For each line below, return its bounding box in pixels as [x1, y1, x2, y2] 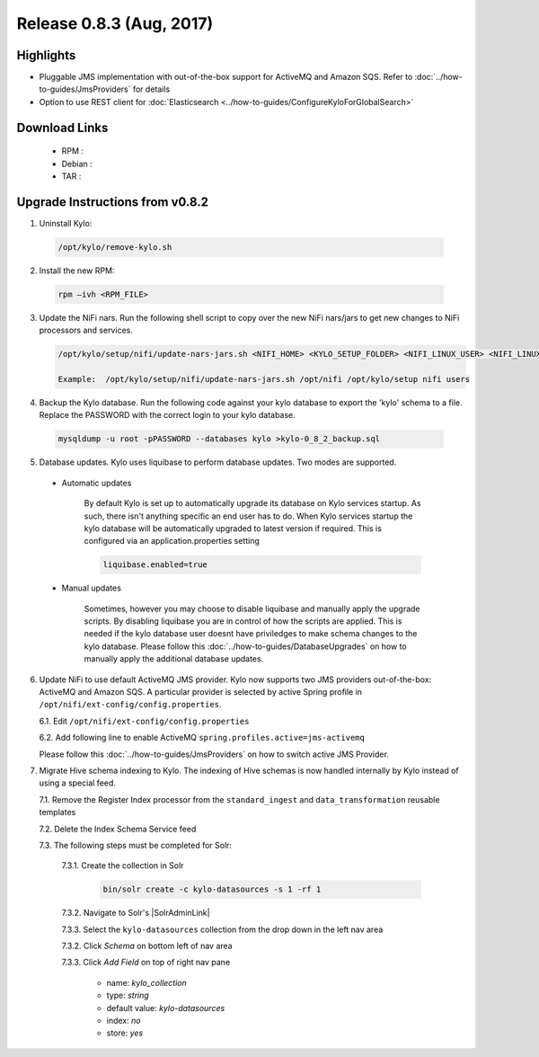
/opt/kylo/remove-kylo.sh [57, 242, 172, 252]
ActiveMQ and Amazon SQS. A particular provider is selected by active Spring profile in [39, 687, 363, 697]
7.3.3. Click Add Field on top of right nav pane [61, 957, 231, 968]
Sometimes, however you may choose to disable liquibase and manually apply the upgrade [84, 603, 421, 614]
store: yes [106, 1027, 144, 1038]
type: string [106, 990, 150, 1001]
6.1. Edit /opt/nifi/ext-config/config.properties [39, 715, 250, 726]
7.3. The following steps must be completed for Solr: [39, 839, 233, 850]
